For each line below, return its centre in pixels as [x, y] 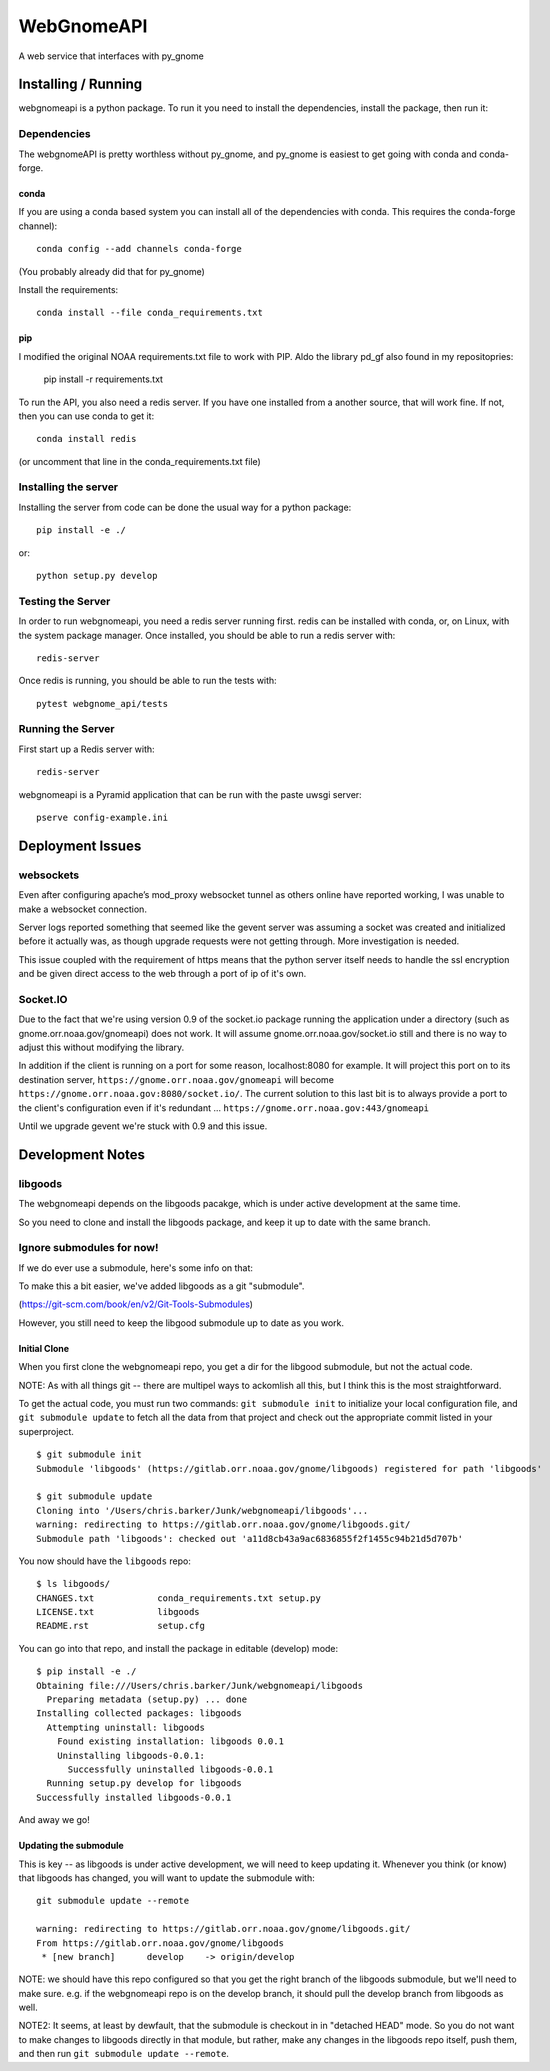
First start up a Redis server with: [86, 749]
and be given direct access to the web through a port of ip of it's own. [162, 974]
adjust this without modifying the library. [101, 1047]
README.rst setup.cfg [120, 1626]
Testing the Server [64, 601]
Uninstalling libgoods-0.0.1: [130, 1755]
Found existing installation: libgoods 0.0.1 [170, 1741]
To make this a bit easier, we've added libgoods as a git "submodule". [161, 1286]
